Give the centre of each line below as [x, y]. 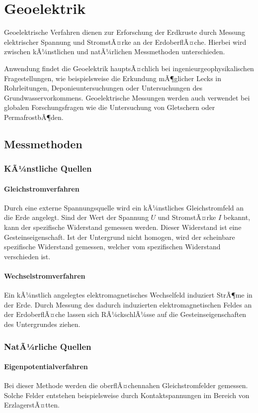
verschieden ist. [27, 256]
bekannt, [237, 217]
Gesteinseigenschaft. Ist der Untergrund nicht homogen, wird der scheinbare [120, 237]
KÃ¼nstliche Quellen [48, 168]
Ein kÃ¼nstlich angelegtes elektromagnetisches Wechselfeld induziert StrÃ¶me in [128, 295]
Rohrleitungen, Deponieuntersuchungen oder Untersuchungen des [103, 88]
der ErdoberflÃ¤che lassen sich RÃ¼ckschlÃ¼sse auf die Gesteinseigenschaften [125, 314]
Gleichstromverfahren [42, 188]
